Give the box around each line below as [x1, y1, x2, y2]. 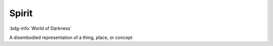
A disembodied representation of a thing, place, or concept [9, 34, 132, 40]
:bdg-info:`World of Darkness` [9, 25, 72, 31]
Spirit [9, 8, 33, 19]
